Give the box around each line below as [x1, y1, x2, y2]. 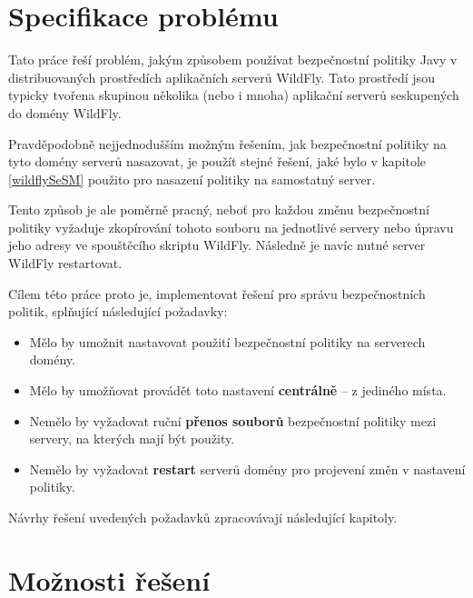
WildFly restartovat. [8, 254, 123, 273]
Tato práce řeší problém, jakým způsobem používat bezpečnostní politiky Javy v [8, 50, 458, 69]
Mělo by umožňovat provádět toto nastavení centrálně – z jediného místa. [29, 381, 447, 400]
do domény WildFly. [8, 103, 122, 122]
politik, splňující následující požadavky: [8, 302, 228, 321]
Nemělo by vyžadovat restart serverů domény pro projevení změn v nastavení [29, 459, 466, 478]
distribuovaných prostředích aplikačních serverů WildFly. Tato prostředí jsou [8, 67, 435, 86]
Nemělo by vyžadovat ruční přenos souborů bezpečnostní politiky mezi [29, 411, 437, 430]
